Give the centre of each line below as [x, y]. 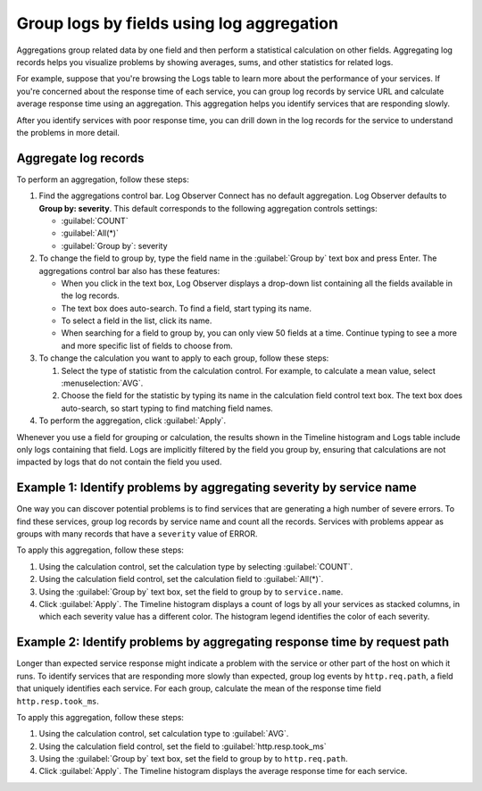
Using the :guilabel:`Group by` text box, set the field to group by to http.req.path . [193, 759]
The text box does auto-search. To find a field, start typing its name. [187, 308]
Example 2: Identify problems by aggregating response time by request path [233, 642]
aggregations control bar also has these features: [129, 271]
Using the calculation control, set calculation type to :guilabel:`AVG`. [164, 734]
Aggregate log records [80, 158]
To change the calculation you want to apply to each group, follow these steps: [184, 358]
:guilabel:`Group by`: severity [115, 246]
